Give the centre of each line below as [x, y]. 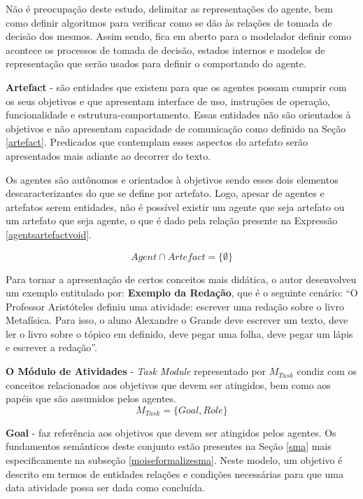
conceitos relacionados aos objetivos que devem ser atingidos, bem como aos [168, 384]
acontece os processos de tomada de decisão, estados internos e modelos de [165, 49]
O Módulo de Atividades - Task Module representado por [136, 371]
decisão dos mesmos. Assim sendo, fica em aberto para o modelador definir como [179, 36]
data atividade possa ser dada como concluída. [105, 487]
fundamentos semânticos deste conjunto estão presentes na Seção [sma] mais [169, 446]
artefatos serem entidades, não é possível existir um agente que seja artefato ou [175, 206]
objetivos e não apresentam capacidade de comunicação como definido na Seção [176, 128]
